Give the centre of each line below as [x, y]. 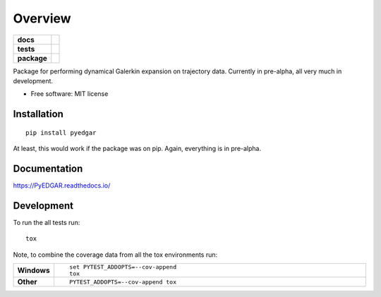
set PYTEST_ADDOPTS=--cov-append [123, 267]
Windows [34, 270]
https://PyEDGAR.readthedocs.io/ [62, 186]
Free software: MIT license [69, 94]
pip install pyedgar [61, 133]
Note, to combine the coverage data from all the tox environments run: [115, 255]
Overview [42, 18]
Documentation [48, 168]
